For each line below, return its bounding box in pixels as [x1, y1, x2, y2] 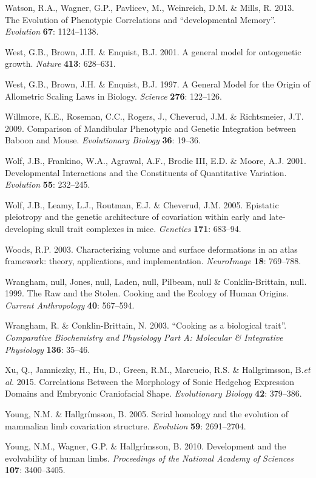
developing [5, 222, 44, 234]
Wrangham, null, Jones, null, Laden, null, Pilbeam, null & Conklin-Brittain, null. [5, 275, 307, 287]
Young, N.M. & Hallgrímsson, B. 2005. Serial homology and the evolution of [5, 408, 289, 420]
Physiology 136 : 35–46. [5, 343, 90, 355]
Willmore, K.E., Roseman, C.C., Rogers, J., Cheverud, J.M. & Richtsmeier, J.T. [5, 110, 304, 123]
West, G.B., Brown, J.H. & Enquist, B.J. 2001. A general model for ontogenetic [5, 45, 301, 58]
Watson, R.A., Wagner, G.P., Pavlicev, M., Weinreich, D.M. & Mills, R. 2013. [5, 1, 294, 13]
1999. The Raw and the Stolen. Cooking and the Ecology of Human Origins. [5, 287, 289, 299]
